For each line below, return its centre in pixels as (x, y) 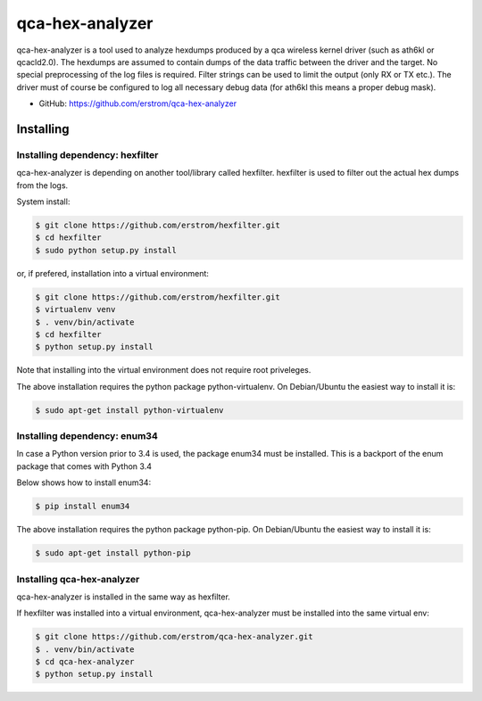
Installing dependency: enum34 (87, 436)
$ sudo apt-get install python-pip (113, 553)
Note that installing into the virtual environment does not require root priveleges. (164, 370)
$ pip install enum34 (83, 507)
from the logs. (42, 185)
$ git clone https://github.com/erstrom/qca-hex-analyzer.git (174, 637)
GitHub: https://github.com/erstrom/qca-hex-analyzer (137, 103)
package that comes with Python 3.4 (84, 466)
